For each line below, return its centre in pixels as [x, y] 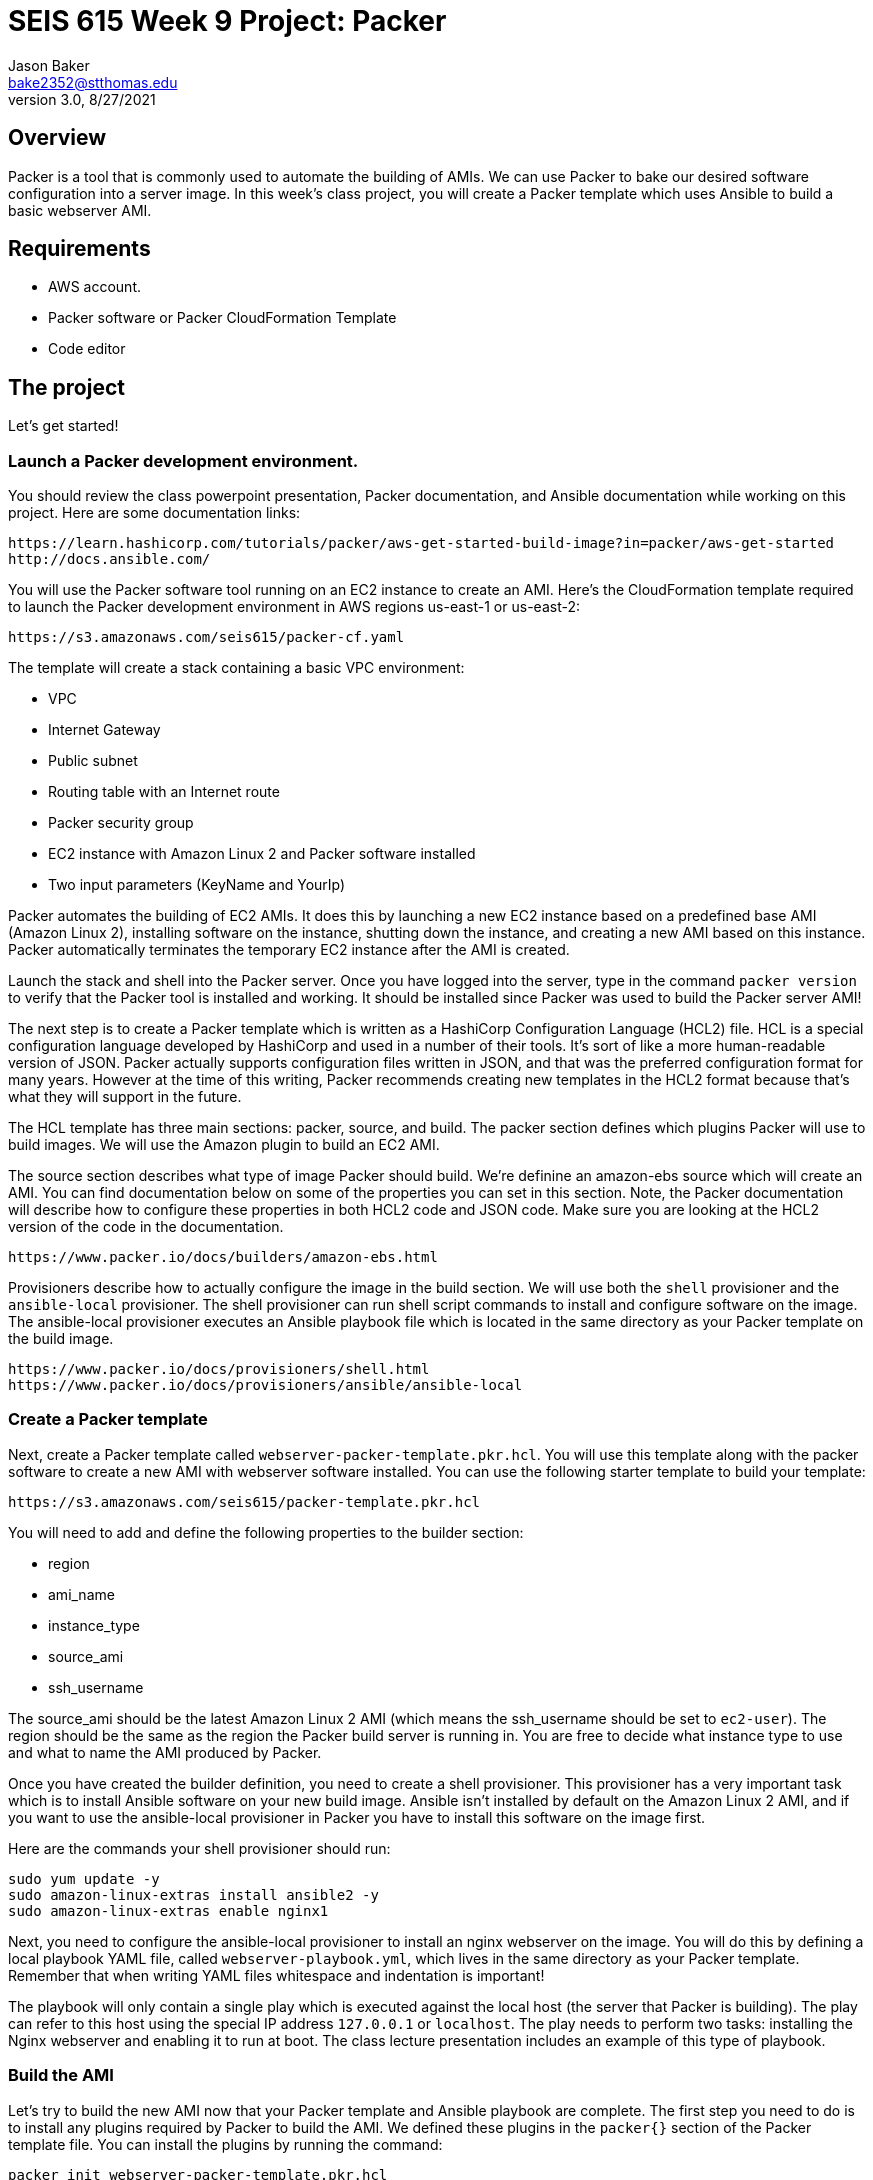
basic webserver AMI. [80, 210]
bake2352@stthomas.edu [93, 82]
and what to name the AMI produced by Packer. [165, 1752]
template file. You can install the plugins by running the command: [225, 2144]
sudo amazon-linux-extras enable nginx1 [168, 1910]
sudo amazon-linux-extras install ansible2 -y [193, 1894]
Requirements [79, 249]
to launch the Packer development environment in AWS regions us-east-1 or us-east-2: [294, 607]
